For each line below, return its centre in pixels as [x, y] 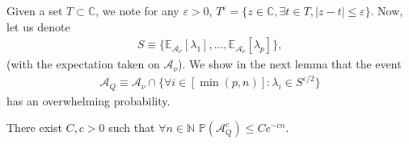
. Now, [387, 10]
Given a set [35, 10]
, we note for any [137, 10]
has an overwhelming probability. [89, 100]
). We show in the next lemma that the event [290, 64]
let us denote [38, 26]
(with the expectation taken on [83, 64]
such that [132, 128]
